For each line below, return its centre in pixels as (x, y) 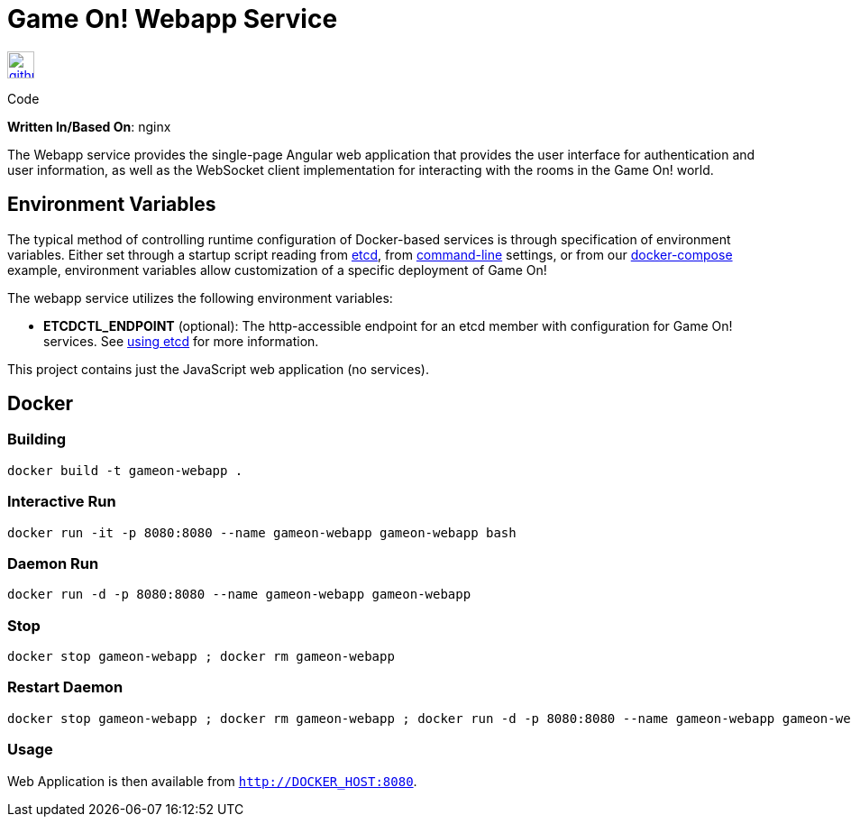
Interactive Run (62, 502)
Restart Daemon (65, 687)
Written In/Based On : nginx (89, 126)
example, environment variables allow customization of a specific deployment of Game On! (277, 270)
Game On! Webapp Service (173, 19)
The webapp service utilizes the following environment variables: (200, 298)
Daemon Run (53, 563)
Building (37, 439)
